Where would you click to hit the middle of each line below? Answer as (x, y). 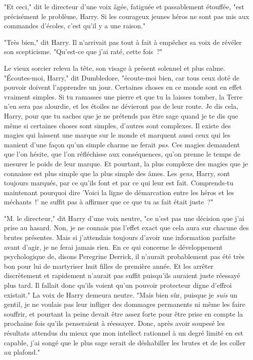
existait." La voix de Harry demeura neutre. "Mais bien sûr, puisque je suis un (121, 294)
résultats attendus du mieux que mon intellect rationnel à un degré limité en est (124, 333)
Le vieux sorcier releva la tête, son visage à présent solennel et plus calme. (115, 68)
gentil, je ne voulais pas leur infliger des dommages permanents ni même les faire (125, 304)
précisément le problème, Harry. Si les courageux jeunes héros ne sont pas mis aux (127, 16)
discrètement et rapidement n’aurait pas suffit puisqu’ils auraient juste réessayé (122, 275)
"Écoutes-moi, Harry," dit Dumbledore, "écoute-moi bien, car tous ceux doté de (122, 77)
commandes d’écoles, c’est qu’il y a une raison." (75, 26)
